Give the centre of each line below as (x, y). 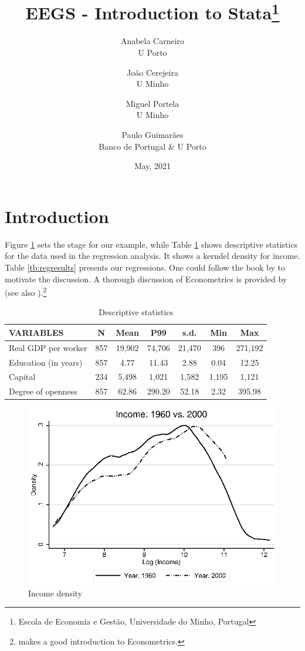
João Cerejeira (152, 72)
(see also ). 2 (26, 291)
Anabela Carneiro (152, 41)
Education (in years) (46, 362)
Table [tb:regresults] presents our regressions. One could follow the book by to (145, 267)
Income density (55, 593)
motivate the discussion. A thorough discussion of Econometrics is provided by (146, 279)
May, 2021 (152, 166)
